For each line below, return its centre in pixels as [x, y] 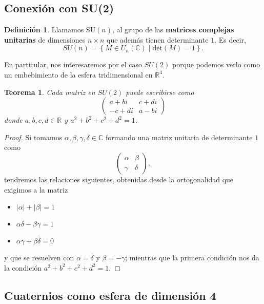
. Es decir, [230, 39]
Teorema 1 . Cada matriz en [50, 92]
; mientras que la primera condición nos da [192, 258]
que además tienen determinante [158, 39]
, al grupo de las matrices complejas [173, 30]
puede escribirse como [160, 92]
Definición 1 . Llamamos [44, 30]
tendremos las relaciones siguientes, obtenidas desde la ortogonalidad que [119, 179]
